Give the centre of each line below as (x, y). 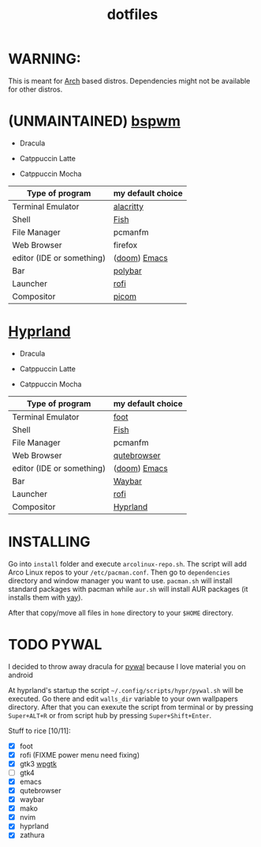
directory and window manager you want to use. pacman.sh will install (120, 580)
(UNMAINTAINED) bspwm (95, 121)
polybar (127, 270)
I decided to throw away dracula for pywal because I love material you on (127, 666)
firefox (125, 245)
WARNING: (45, 59)
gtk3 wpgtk (38, 763)
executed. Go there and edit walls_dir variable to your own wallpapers (123, 698)
